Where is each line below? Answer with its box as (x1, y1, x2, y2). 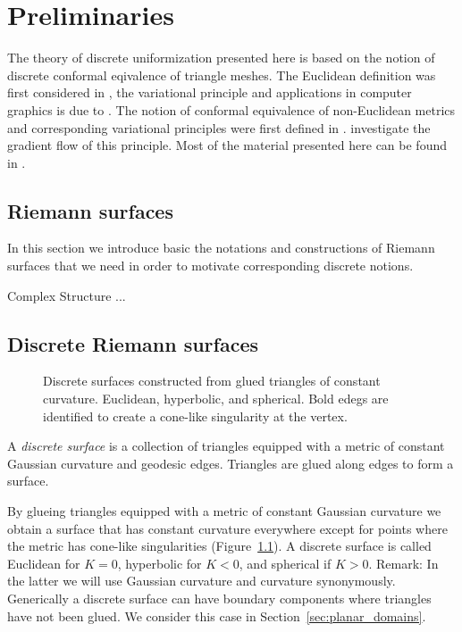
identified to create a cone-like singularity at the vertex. (43, 406, 348, 425)
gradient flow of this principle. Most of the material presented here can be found (7, 136, 447, 154)
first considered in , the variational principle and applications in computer (7, 83, 412, 102)
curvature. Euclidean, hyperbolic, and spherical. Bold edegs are (43, 389, 389, 408)
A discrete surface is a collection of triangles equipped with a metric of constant (7, 437, 445, 455)
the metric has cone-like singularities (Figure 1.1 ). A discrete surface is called (7, 536, 432, 555)
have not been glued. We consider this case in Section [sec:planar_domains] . (7, 606, 426, 625)
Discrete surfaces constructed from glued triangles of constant (43, 371, 381, 390)
